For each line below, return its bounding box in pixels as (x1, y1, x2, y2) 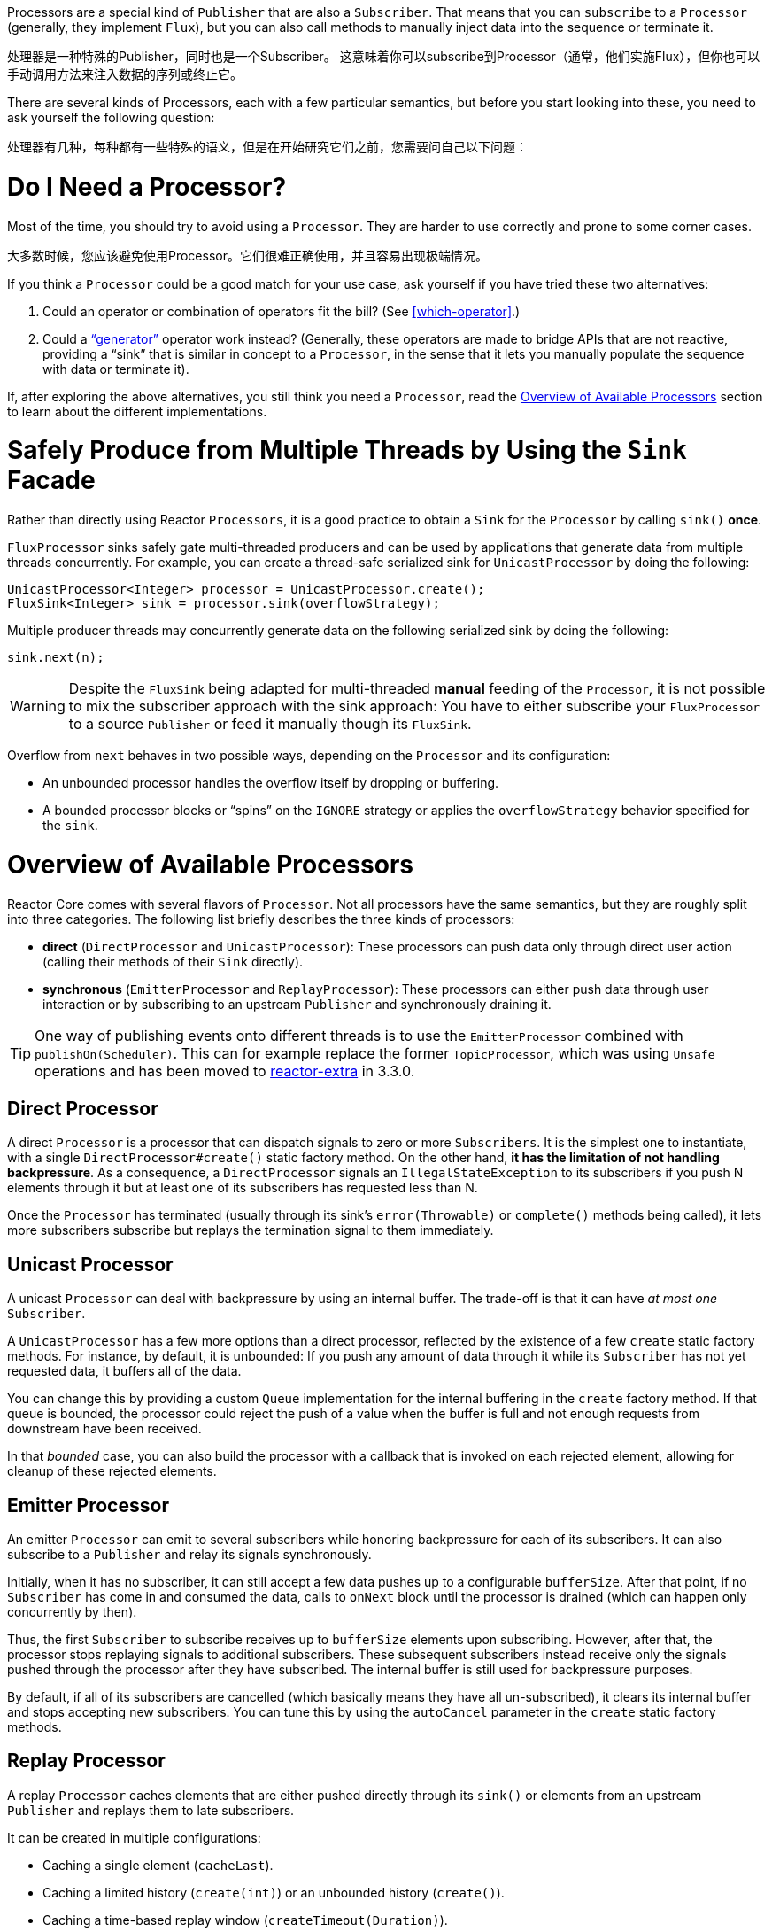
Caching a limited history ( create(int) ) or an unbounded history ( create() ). (42, 1884, 505, 1900)
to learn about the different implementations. (7, 403, 267, 419)
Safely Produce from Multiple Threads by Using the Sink (7, 435, 687, 466)
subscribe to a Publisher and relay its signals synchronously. (7, 1547, 372, 1563)
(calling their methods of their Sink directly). (42, 953, 304, 969)
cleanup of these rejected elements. (7, 1463, 217, 1479)
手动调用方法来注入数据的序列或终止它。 (7, 66, 243, 81)
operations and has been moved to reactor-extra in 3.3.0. (35, 1061, 415, 1080)
